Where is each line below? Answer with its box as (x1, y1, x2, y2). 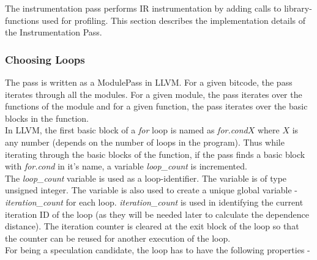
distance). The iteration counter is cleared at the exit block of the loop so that (5, 220, 299, 232)
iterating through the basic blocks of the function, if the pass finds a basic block (5, 147, 305, 160)
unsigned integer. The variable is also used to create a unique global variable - (5, 184, 298, 196)
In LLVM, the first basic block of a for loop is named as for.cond (5, 124, 248, 136)
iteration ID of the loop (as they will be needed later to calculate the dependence (5, 207, 309, 220)
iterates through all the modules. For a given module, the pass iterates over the (5, 87, 302, 100)
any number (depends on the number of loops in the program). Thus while (5, 135, 285, 148)
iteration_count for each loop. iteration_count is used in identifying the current (5, 195, 304, 208)
